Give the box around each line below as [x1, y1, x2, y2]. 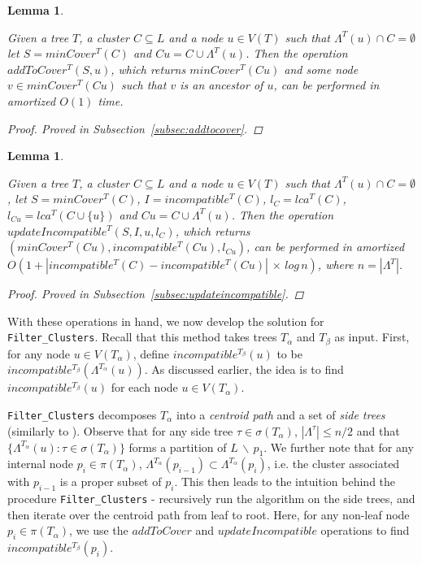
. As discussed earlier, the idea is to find [144, 361, 344, 378]
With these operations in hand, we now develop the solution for [7, 312, 324, 329]
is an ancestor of [180, 76, 263, 93]
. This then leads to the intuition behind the [174, 473, 396, 490]
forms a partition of [128, 438, 227, 455]
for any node [7, 345, 71, 362]
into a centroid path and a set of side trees [176, 406, 385, 423]
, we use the [69, 522, 128, 539]
